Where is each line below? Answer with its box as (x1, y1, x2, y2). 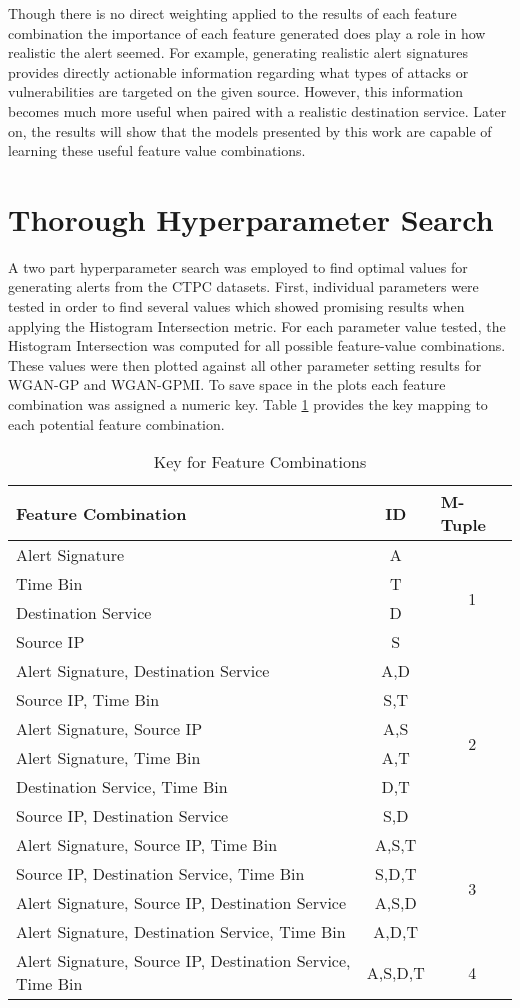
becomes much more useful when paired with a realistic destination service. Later (8, 100, 507, 121)
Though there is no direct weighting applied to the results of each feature (8, 3, 457, 23)
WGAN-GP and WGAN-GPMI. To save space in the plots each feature (8, 374, 446, 395)
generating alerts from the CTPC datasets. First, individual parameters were (8, 276, 479, 297)
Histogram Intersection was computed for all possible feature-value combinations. (8, 335, 506, 356)
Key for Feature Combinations (153, 450, 367, 474)
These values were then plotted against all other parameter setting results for (8, 354, 482, 375)
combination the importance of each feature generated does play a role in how (8, 22, 486, 43)
